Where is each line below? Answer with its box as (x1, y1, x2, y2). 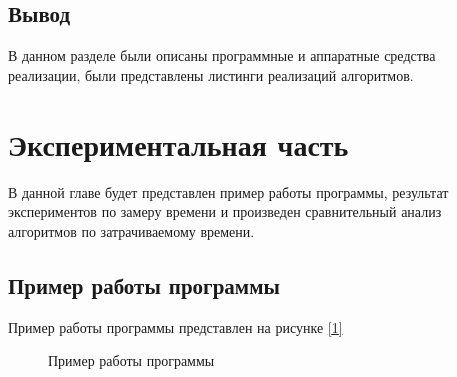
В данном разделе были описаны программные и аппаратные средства (8, 45, 436, 66)
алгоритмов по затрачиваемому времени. (8, 220, 255, 241)
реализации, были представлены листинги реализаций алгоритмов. (8, 64, 414, 85)
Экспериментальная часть (8, 123, 349, 164)
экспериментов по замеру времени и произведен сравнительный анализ (8, 201, 442, 222)
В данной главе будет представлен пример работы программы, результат (8, 181, 449, 202)
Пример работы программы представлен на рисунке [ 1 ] (8, 316, 343, 337)
